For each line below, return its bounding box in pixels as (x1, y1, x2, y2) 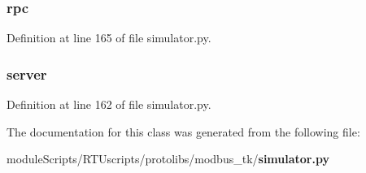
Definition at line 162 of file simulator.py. (7, 96, 211, 113)
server (7, 63, 47, 84)
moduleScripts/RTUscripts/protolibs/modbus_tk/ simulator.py (7, 150, 329, 167)
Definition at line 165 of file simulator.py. (7, 29, 211, 46)
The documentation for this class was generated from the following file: (7, 123, 360, 140)
